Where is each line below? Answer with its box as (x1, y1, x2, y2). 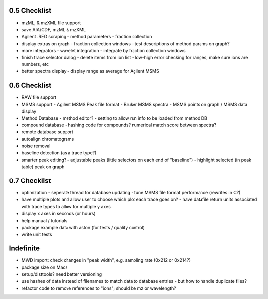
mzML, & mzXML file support (21, 20, 81, 26)
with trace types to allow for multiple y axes (21, 203, 111, 209)
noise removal (21, 143, 51, 149)
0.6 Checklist (9, 81, 52, 90)
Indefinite (9, 244, 40, 253)
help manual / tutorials (21, 217, 67, 223)
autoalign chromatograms (21, 136, 74, 142)
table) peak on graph (21, 164, 65, 170)
